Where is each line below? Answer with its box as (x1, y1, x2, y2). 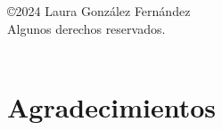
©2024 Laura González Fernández (7, 2, 191, 20)
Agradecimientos (7, 89, 217, 126)
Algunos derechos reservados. (7, 19, 166, 37)
